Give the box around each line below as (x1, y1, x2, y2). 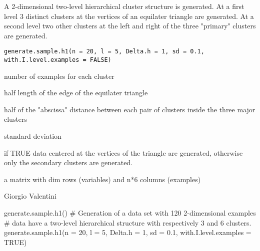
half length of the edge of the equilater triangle (4, 87, 148, 98)
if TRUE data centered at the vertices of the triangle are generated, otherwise (4, 147, 243, 158)
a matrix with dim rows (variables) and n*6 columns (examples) (4, 174, 201, 184)
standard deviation (4, 131, 61, 141)
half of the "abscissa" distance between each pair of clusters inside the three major (4, 104, 255, 114)
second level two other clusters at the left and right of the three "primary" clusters (4, 20, 256, 31)
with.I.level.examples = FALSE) (4, 56, 111, 64)
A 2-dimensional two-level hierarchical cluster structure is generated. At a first (4, 1, 244, 11)
